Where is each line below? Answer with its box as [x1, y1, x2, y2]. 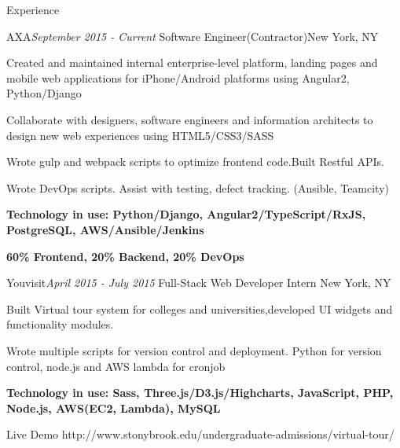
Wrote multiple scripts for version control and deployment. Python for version [6, 342, 382, 358]
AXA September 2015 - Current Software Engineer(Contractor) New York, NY [6, 28, 379, 44]
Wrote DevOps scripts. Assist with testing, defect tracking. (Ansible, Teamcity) [6, 179, 390, 196]
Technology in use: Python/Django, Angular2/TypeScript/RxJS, [6, 206, 366, 222]
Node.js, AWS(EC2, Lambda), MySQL [6, 399, 221, 416]
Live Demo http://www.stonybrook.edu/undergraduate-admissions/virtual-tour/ [6, 426, 394, 442]
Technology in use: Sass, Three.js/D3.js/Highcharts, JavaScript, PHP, [6, 384, 394, 401]
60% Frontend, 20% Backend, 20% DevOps [6, 248, 244, 264]
